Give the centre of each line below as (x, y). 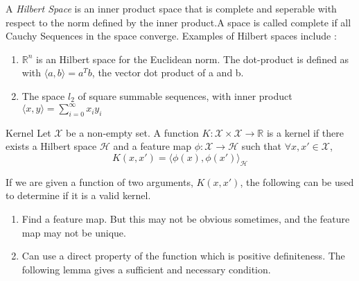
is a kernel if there (305, 132)
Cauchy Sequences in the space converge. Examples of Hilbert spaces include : (171, 36)
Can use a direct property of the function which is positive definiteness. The (183, 256)
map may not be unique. (74, 232)
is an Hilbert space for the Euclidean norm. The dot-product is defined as (193, 59)
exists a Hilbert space (51, 146)
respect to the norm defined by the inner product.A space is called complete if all (178, 22)
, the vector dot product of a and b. (168, 73)
